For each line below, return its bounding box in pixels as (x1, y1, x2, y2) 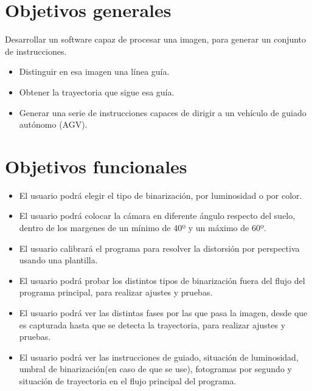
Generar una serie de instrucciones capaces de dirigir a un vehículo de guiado (19, 106, 307, 119)
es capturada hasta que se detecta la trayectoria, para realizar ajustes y (19, 318, 286, 331)
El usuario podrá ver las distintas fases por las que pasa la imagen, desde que (19, 306, 308, 319)
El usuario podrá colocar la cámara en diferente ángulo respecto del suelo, (19, 209, 296, 222)
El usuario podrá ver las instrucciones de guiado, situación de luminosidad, (19, 350, 299, 363)
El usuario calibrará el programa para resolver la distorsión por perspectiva (19, 241, 300, 254)
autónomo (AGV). (19, 118, 88, 131)
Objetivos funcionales (5, 153, 187, 178)
